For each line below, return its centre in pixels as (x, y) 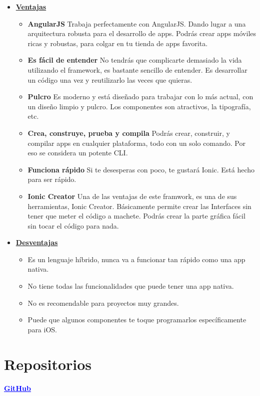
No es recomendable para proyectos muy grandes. (103, 303)
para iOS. (42, 329)
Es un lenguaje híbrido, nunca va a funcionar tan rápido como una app (136, 259)
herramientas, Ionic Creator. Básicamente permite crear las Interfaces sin (139, 206)
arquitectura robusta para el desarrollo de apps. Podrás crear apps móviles (142, 33)
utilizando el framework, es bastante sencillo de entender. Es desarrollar (137, 69)
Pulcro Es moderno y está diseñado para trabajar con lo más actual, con (140, 96)
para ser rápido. (52, 179)
